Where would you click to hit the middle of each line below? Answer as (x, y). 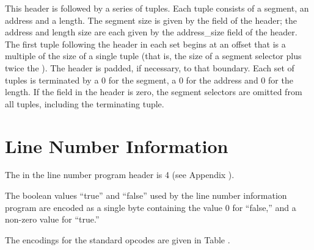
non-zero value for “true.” (52, 219)
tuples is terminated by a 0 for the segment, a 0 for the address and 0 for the (149, 80)
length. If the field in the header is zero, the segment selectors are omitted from (154, 92)
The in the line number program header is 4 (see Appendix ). (120, 175)
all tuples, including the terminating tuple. (85, 103)
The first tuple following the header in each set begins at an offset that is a (145, 44)
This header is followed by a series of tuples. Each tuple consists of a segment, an (157, 8)
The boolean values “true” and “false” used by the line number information (146, 195)
